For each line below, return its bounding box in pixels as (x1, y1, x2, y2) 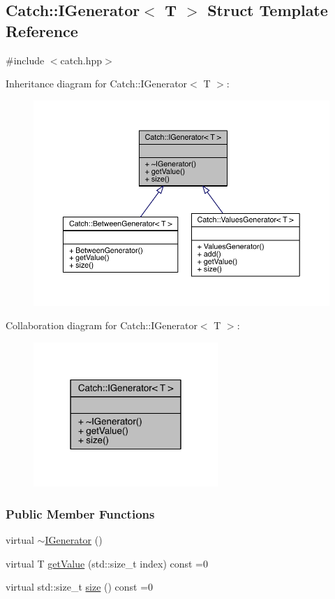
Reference (6, 20, 78, 41)
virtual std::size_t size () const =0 (6, 579, 154, 594)
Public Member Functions (6, 505, 155, 522)
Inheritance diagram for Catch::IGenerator (6, 76, 188, 91)
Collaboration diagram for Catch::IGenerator (6, 318, 198, 333)
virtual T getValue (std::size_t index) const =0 (6, 556, 209, 570)
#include (6, 52, 45, 67)
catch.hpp (60, 52, 103, 67)
